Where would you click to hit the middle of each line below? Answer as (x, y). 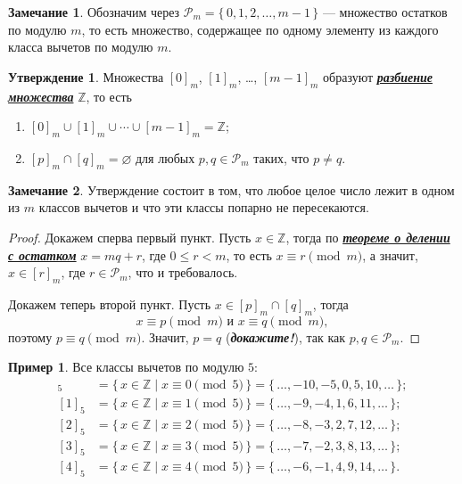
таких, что (281, 157)
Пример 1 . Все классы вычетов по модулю (126, 367)
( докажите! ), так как (285, 336)
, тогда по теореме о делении (368, 237)
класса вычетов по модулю (81, 47)
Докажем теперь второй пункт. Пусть (110, 304)
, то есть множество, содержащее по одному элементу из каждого (260, 29)
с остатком (42, 254)
